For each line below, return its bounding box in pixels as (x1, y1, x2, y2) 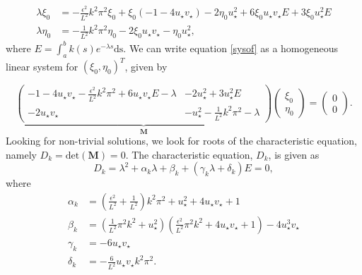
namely (6, 147, 37, 161)
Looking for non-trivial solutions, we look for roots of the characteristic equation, (6, 133, 357, 148)
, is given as (268, 147, 320, 161)
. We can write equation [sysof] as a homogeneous (123, 40, 339, 55)
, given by (124, 59, 168, 73)
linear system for (6, 59, 78, 73)
